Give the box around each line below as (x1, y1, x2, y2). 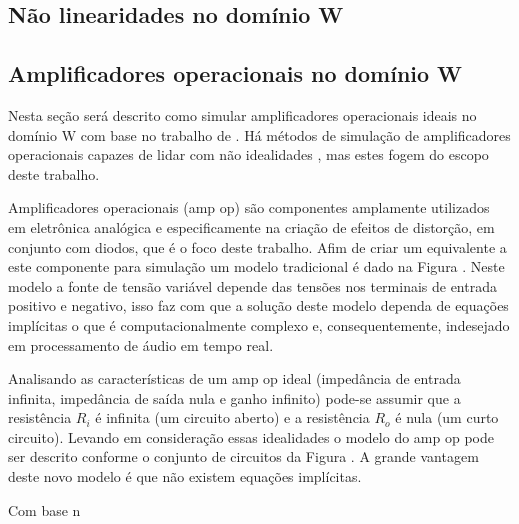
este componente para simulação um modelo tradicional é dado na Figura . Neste (8, 256, 505, 277)
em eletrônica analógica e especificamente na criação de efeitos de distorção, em (8, 216, 495, 237)
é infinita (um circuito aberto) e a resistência (95, 407, 370, 428)
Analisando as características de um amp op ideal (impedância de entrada (8, 368, 461, 389)
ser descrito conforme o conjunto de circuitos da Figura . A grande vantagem (8, 446, 479, 467)
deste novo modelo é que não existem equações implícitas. (8, 466, 362, 487)
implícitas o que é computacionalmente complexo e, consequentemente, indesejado (8, 314, 510, 335)
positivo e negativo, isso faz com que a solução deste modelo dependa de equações (8, 295, 509, 316)
